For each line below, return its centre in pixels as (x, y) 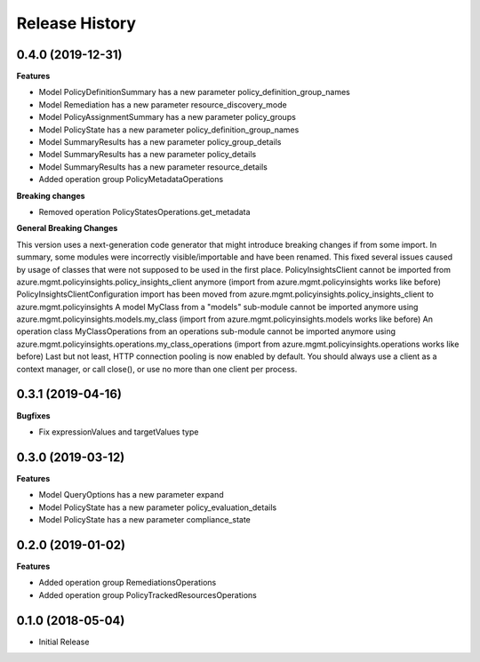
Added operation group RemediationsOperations (128, 583)
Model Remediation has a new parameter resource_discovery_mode (163, 104)
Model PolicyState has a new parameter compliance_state (144, 520)
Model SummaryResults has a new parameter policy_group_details (160, 142)
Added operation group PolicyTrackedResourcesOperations (148, 594)
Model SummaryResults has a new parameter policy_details (148, 155)
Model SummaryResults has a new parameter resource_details (153, 167)
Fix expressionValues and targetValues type (119, 432)
